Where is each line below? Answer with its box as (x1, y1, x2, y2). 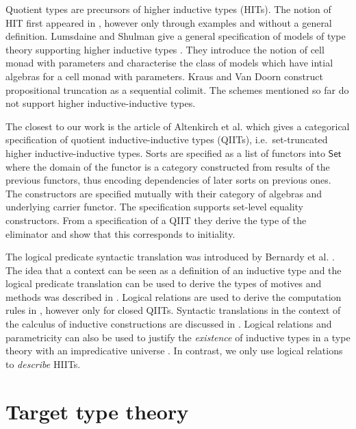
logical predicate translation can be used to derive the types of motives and (5, 276, 322, 291)
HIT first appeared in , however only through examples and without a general (5, 15, 332, 29)
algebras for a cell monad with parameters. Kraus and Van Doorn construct (5, 69, 323, 83)
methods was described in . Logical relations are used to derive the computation (5, 289, 342, 304)
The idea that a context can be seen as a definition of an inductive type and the (5, 262, 342, 277)
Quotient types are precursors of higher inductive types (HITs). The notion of (5, 2, 331, 16)
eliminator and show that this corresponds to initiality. (5, 226, 236, 241)
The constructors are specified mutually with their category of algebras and (5, 186, 322, 200)
